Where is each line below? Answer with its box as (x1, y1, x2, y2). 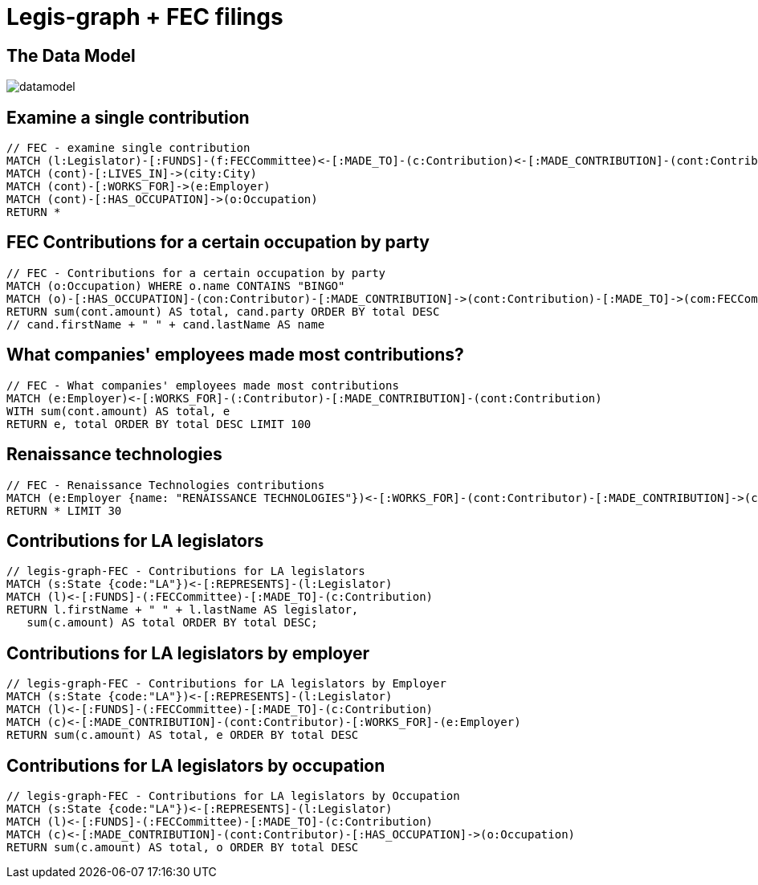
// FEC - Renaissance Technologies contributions (6, 478, 325, 491)
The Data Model (6, 45, 136, 66)
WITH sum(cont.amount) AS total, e (6, 404, 230, 418)
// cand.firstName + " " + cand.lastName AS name (6, 317, 325, 331)
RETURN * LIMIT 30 (6, 504, 122, 517)
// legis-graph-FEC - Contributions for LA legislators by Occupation (6, 789, 460, 803)
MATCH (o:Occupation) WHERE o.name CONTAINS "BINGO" (6, 279, 345, 292)
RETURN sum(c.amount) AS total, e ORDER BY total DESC (6, 728, 359, 742)
